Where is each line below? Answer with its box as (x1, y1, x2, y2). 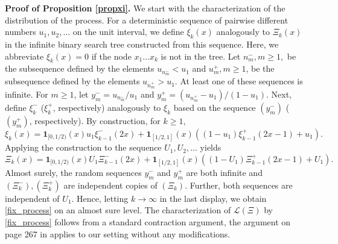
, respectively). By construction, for (29, 114, 161, 127)
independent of (5, 192, 60, 204)
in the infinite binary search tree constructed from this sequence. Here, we (5, 37, 279, 50)
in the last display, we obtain (159, 192, 267, 204)
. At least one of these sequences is (174, 75, 303, 87)
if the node (91, 49, 132, 62)
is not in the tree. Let (161, 49, 241, 62)
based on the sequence (173, 101, 256, 113)
